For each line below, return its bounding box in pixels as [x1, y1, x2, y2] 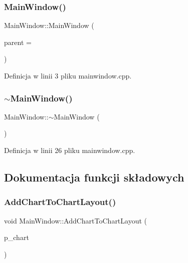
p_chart [4, 232, 29, 242]
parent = [4, 36, 32, 47]
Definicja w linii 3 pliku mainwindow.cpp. [4, 70, 132, 80]
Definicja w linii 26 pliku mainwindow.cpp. [4, 145, 135, 155]
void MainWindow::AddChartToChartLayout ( [4, 215, 147, 225]
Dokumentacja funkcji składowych [4, 169, 184, 184]
